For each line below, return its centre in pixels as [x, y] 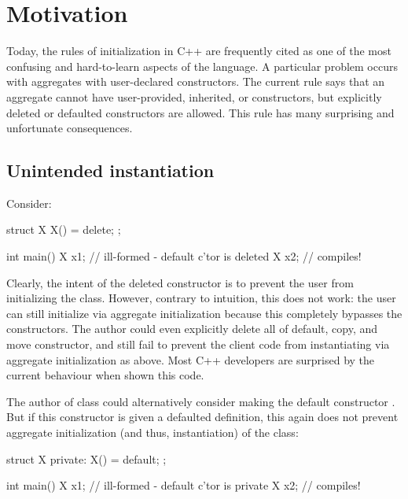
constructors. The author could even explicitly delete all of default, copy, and [192, 329]
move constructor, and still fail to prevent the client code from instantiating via [198, 344]
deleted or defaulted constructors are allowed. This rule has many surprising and [200, 112]
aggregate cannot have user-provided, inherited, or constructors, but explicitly [194, 96]
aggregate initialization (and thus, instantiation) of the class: [153, 432]
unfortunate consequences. [70, 128]
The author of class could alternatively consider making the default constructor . [201, 401]
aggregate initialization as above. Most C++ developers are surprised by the [191, 359]
